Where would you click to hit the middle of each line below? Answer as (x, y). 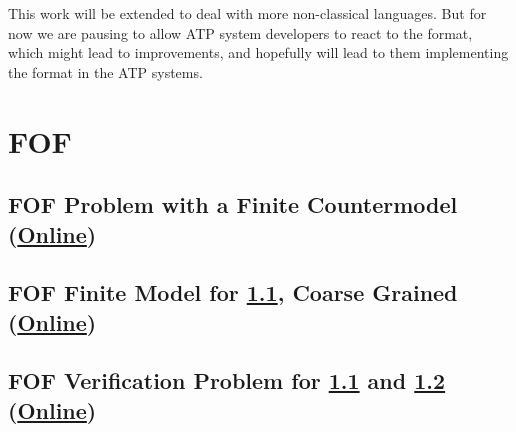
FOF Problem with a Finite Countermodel (233, 204)
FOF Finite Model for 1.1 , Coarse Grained (233, 292)
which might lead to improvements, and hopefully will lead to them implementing (258, 52)
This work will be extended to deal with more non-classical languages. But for (247, 13)
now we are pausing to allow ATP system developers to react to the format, (240, 32)
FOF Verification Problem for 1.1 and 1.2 (227, 380)
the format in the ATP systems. (105, 71)
